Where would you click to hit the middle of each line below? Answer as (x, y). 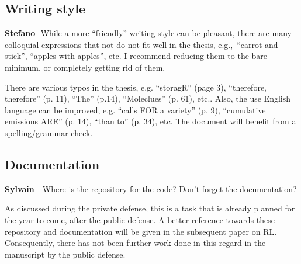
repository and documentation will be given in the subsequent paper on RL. (141, 231)
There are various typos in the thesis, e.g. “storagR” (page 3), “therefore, (136, 87)
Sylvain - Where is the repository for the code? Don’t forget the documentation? (151, 188)
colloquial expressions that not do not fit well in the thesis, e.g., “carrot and (141, 44)
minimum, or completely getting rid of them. (85, 67)
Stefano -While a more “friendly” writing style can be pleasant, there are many (148, 33)
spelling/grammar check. (49, 132)
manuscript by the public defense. (65, 254)
